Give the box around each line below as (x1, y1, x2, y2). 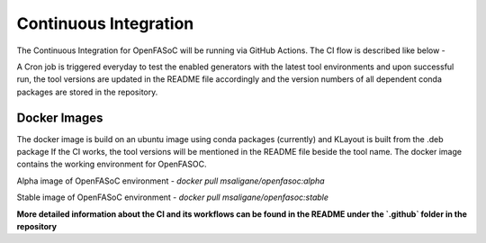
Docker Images (16, 110, 103, 125)
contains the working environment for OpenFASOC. (16, 158, 207, 170)
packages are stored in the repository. (16, 86, 158, 97)
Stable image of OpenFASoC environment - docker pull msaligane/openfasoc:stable (16, 192, 328, 202)
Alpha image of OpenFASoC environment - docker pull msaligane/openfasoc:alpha (16, 175, 325, 186)
